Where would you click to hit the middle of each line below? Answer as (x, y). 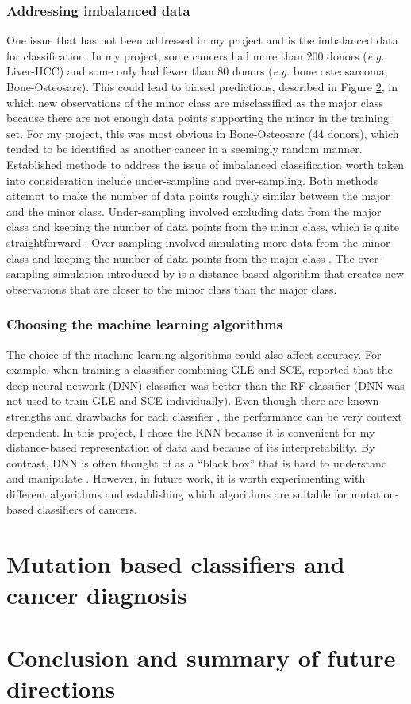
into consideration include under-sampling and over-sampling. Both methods (192, 180)
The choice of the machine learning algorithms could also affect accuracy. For (194, 354)
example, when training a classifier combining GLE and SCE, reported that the (200, 369)
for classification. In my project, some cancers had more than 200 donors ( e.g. (196, 55)
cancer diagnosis (97, 595)
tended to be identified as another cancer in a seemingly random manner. (184, 149)
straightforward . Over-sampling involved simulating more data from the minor (198, 242)
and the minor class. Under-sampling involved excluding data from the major (194, 211)
